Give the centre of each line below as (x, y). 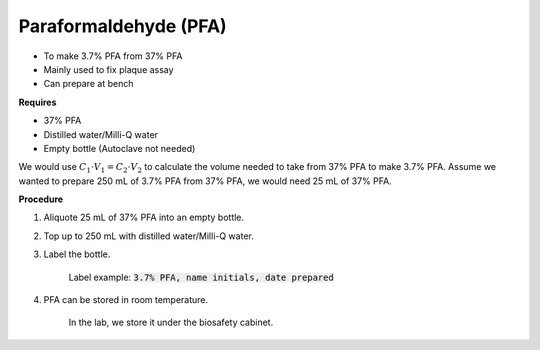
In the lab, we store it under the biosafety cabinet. (171, 322)
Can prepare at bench (88, 84)
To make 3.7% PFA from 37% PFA (113, 56)
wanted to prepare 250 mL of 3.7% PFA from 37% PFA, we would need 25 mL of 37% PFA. (205, 181)
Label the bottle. (77, 254)
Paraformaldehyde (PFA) (122, 26)
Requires (37, 102)
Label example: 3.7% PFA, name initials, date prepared (201, 277)
